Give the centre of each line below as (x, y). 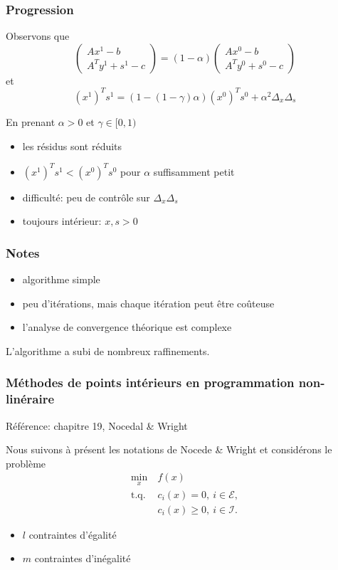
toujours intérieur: (62, 221)
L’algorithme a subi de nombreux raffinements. (108, 350)
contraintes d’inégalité (83, 558)
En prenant (31, 121)
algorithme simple (61, 279)
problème (26, 463)
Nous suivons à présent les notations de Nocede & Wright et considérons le (169, 449)
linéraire (30, 399)
